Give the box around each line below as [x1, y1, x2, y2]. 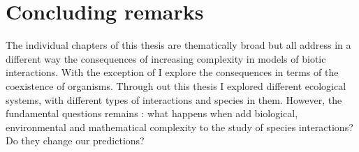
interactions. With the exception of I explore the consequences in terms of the [6, 65, 339, 79]
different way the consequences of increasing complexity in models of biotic [6, 51, 326, 66]
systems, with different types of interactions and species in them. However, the [6, 92, 342, 107]
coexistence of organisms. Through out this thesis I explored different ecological [6, 78, 346, 93]
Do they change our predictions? [6, 133, 145, 148]
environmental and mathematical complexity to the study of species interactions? [6, 119, 353, 134]
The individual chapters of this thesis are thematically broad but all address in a [6, 38, 351, 52]
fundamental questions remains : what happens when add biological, [6, 106, 298, 121]
